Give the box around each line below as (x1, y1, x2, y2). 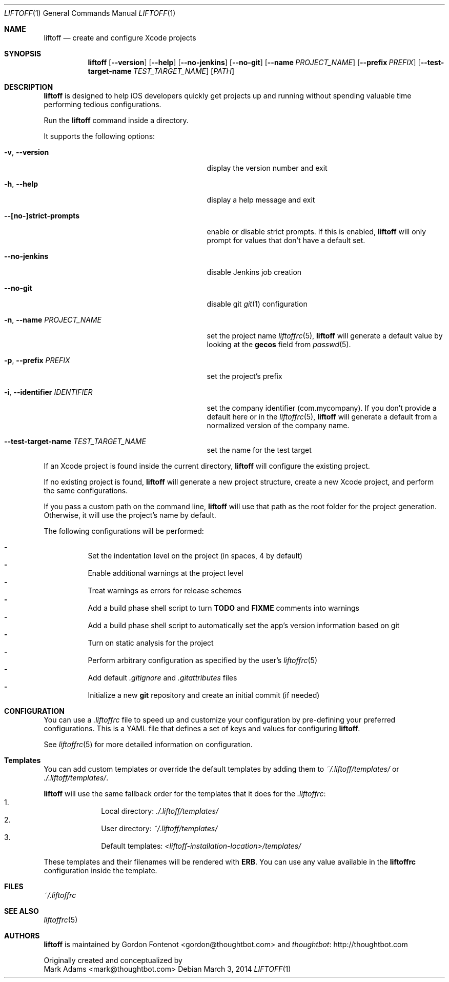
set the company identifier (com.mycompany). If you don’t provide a (207, 404, 437, 412)
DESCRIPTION (4, 83, 53, 91)
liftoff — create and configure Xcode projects (44, 33, 196, 42)
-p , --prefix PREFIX (4, 356, 70, 365)
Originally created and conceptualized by (44, 956, 182, 965)
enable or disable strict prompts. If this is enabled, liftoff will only (207, 227, 426, 236)
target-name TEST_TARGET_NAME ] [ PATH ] (88, 67, 235, 75)
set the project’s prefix (207, 372, 282, 380)
